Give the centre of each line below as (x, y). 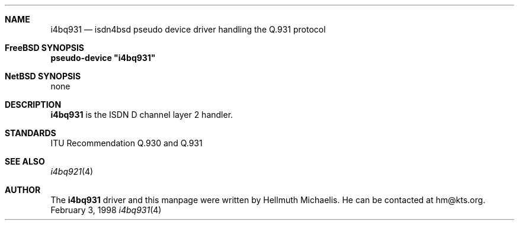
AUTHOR (23, 190)
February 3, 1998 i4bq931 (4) (106, 210)
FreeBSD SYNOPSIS (45, 48)
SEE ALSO (25, 161)
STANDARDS (31, 133)
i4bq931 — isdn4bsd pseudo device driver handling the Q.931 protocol (188, 29)
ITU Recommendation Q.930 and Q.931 (126, 143)
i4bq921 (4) (72, 171)
